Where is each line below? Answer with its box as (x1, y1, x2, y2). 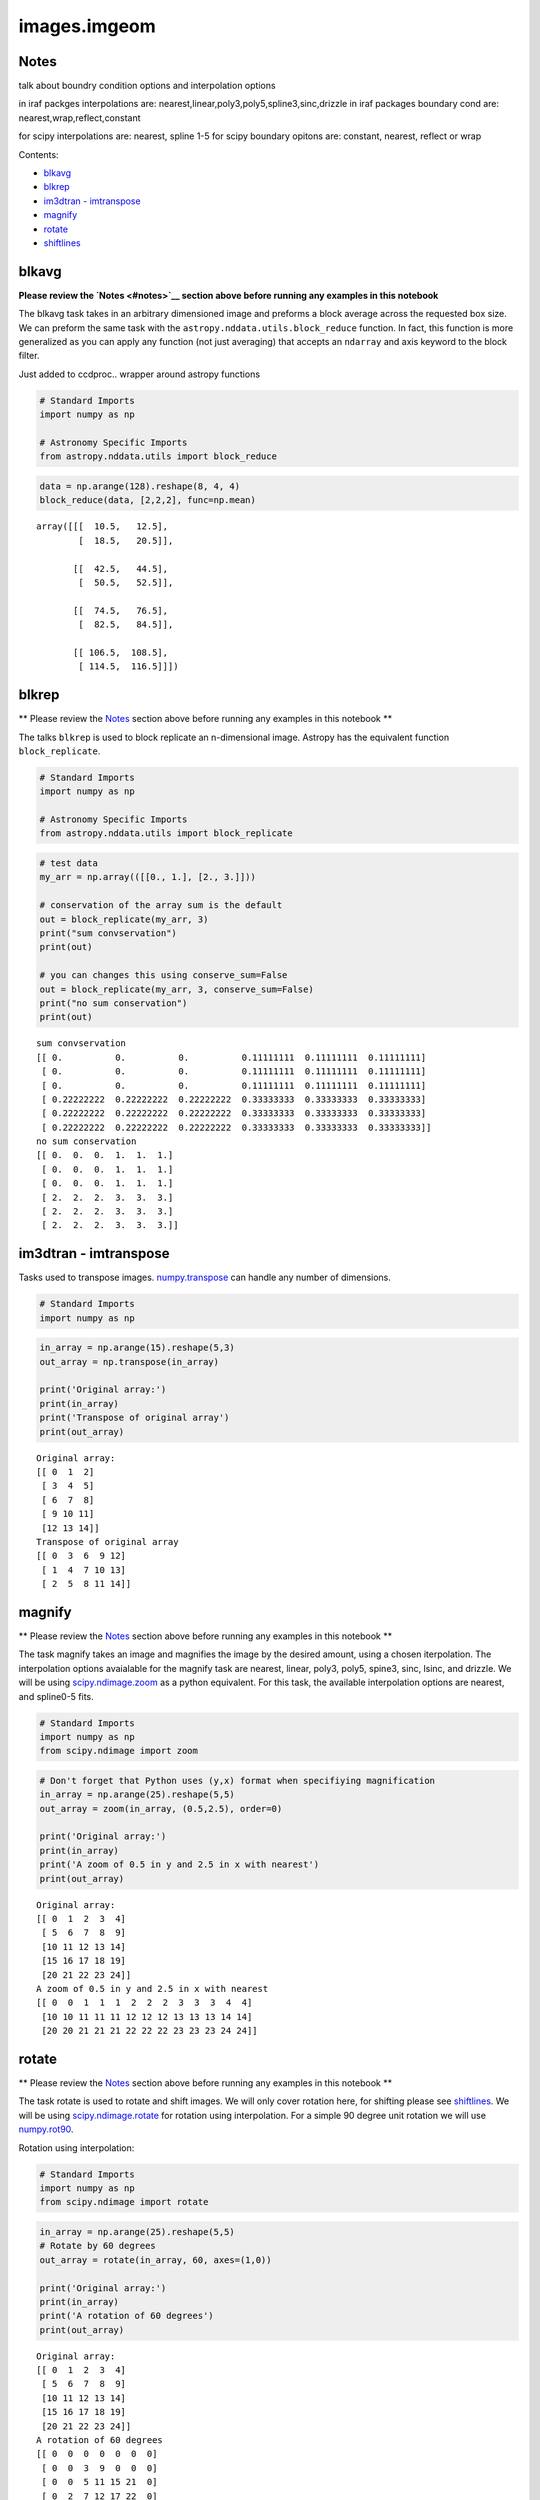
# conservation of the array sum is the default (39, 900, 283, 911)
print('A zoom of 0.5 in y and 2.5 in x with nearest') (39, 1859, 320, 1870)
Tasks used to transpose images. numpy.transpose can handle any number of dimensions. (18, 1271, 392, 1284)
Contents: (18, 148, 59, 160)
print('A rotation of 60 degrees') (39, 2310, 214, 2322)
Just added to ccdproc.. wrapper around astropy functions (18, 368, 260, 380)
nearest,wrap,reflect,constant (18, 111, 141, 124)
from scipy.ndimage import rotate (39, 2196, 209, 2208)
